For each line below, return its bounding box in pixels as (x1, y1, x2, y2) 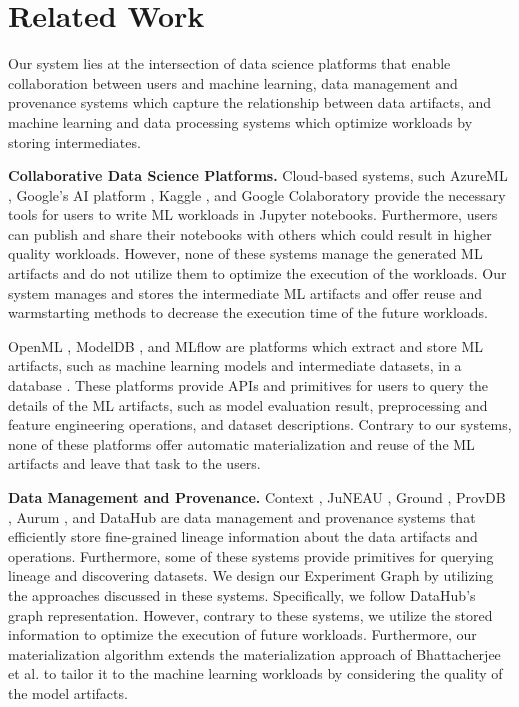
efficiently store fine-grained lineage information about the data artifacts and (8, 526, 478, 547)
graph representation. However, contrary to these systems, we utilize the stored (8, 604, 493, 625)
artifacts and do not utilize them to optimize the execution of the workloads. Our (8, 263, 507, 284)
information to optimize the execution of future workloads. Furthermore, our (8, 624, 477, 645)
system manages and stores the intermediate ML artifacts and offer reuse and (8, 282, 483, 303)
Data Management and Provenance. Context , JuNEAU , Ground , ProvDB (8, 487, 506, 507)
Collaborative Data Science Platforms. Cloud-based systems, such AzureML (8, 165, 508, 186)
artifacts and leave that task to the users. (8, 453, 261, 474)
